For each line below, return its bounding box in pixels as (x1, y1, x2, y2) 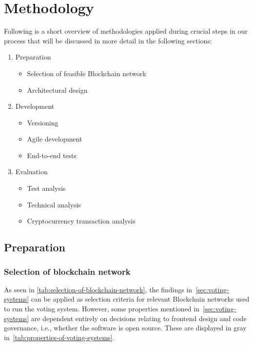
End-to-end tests (27, 150, 77, 160)
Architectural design (27, 84, 88, 95)
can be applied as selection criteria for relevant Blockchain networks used (31, 294, 250, 304)
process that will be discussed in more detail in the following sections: (4, 35, 212, 45)
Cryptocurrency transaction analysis (27, 216, 136, 226)
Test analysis (27, 183, 66, 193)
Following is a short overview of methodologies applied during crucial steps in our (4, 26, 248, 36)
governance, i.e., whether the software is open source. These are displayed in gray (4, 323, 247, 333)
